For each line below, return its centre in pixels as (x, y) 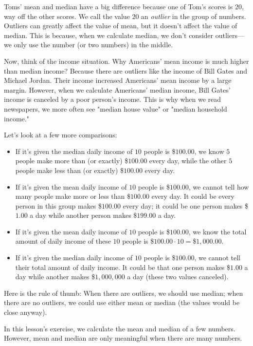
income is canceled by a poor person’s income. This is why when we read (113, 99)
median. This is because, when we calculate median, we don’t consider (109, 35)
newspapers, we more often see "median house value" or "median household (116, 108)
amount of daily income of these (63, 241)
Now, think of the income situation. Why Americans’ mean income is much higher (126, 61)
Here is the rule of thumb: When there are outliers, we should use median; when (124, 293)
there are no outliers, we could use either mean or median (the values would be (122, 302)
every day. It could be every (193, 196)
